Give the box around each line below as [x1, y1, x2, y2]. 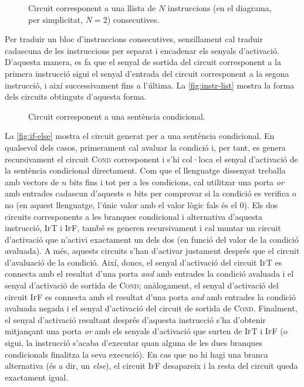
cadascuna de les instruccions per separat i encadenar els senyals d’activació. [5, 44, 279, 56]
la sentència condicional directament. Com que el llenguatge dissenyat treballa [5, 164, 286, 176]
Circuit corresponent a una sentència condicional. [28, 110, 205, 122]
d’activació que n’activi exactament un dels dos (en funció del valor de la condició [5, 233, 299, 245]
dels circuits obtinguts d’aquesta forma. [5, 90, 147, 103]
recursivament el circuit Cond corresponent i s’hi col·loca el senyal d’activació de [5, 152, 298, 165]
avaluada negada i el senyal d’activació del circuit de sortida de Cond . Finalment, [5, 302, 298, 314]
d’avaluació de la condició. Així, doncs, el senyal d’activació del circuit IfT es [5, 256, 282, 268]
